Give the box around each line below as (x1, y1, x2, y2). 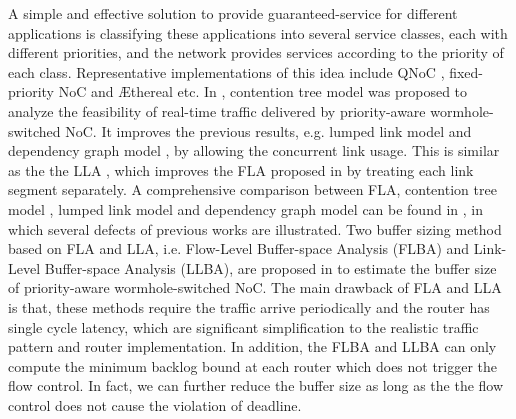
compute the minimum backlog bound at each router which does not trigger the (8, 355, 498, 376)
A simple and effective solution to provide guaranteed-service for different (8, 3, 458, 23)
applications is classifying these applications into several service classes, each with (8, 22, 508, 43)
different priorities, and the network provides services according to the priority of (8, 42, 504, 63)
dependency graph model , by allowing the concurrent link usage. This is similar (8, 140, 500, 161)
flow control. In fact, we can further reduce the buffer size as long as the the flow (8, 375, 504, 396)
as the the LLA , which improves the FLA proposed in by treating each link (8, 159, 474, 180)
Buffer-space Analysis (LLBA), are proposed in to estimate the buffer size (44, 257, 497, 278)
